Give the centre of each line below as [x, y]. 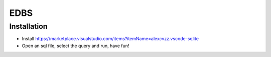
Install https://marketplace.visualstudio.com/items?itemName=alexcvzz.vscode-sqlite [110, 39]
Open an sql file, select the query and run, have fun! [76, 46]
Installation [28, 26]
